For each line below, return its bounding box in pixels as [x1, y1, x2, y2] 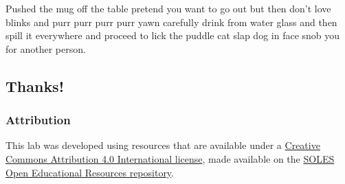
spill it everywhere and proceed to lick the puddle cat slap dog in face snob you [5, 28, 340, 43]
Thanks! [5, 75, 65, 96]
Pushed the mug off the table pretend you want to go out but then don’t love [5, 1, 331, 15]
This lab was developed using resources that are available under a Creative [5, 138, 320, 152]
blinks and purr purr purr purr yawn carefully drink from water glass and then [5, 14, 337, 29]
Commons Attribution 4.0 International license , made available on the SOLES [5, 151, 335, 165]
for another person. [5, 41, 86, 56]
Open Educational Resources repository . [5, 165, 174, 179]
